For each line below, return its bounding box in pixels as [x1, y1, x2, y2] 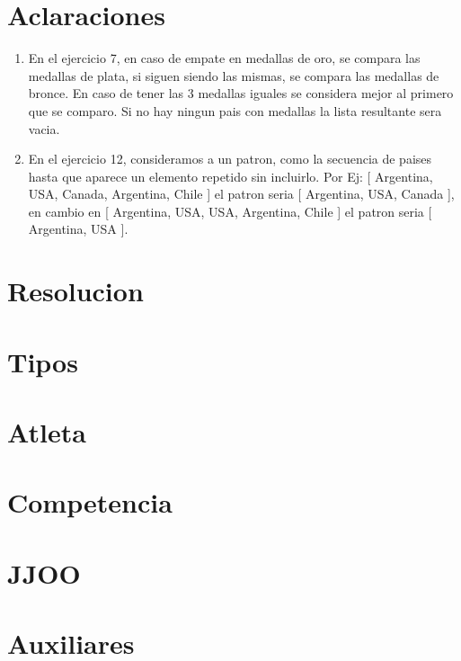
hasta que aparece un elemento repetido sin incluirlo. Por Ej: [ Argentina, [28, 166, 433, 185]
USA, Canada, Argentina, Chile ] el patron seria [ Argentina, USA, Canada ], [28, 184, 455, 203]
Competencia [7, 484, 173, 521]
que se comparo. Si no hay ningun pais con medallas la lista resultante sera [28, 101, 442, 120]
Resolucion [7, 272, 144, 309]
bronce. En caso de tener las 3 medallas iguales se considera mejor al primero [28, 84, 454, 103]
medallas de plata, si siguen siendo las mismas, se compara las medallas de [28, 66, 439, 85]
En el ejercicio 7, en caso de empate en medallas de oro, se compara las [28, 49, 421, 67]
